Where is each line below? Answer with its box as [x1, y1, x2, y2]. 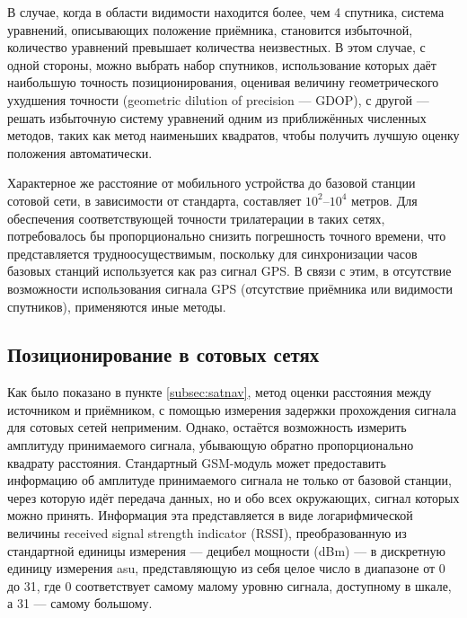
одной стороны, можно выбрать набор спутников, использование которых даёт [7, 55, 436, 74]
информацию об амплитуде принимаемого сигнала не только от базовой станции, [7, 471, 452, 490]
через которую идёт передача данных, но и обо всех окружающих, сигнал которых [7, 488, 460, 507]
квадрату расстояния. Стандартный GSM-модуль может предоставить [7, 453, 386, 472]
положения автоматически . [7, 143, 153, 162]
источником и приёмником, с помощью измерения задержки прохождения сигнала [7, 400, 457, 419]
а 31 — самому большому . [7, 594, 153, 613]
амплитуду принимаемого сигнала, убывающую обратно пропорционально [7, 436, 414, 455]
